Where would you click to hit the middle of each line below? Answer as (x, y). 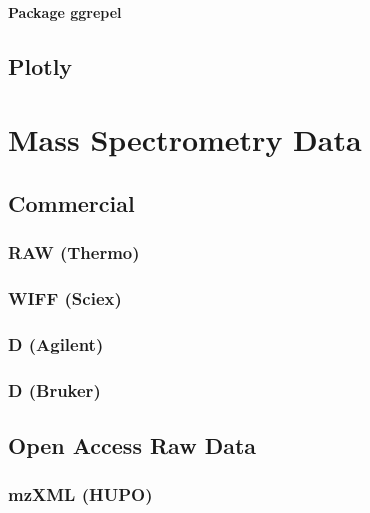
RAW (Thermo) (74, 252)
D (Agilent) (56, 343)
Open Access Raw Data (132, 444)
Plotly (40, 65)
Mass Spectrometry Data (185, 139)
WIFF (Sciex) (65, 297)
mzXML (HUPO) (80, 494)
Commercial (71, 202)
